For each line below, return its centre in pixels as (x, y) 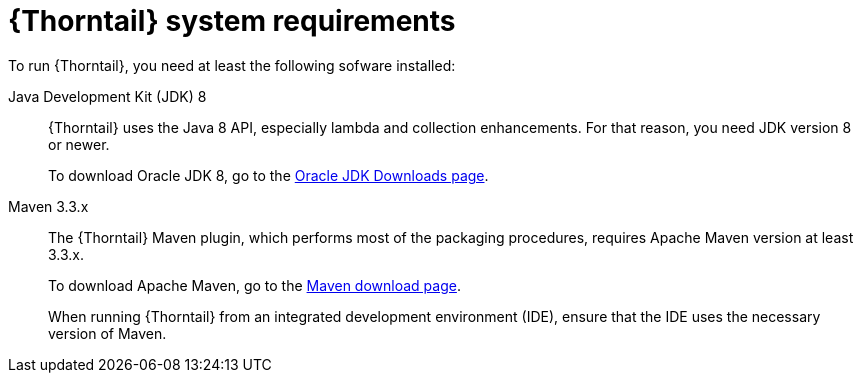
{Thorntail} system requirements (232, 21)
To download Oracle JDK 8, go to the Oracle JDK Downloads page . (268, 175)
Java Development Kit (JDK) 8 (107, 96)
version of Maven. (107, 333)
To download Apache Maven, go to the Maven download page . (254, 285)
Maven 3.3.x (48, 206)
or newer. (79, 144)
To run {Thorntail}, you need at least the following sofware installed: (232, 65)
